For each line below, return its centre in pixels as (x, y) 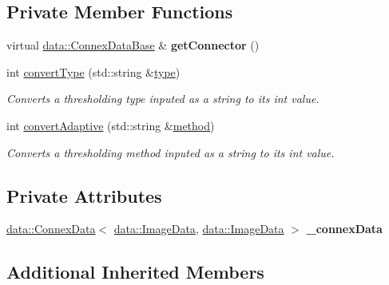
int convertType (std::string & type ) (93, 71)
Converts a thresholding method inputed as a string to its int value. (171, 152)
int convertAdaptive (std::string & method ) (111, 125)
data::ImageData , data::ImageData (199, 229)
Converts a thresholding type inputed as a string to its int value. (163, 99)
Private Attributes (84, 195)
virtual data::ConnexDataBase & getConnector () (133, 45)
